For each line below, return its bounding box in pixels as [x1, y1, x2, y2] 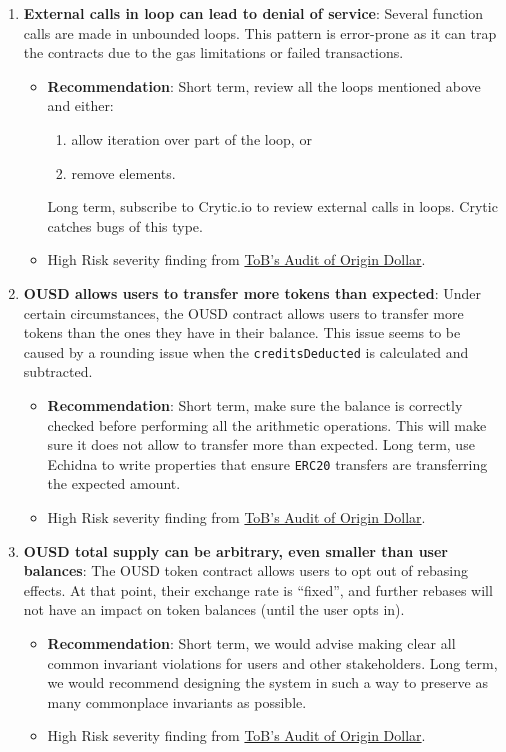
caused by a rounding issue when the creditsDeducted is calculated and [23, 341, 469, 362]
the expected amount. [47, 473, 181, 494]
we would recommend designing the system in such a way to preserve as [47, 672, 488, 693]
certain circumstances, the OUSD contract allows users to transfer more [23, 302, 464, 323]
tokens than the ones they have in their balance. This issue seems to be [23, 322, 461, 343]
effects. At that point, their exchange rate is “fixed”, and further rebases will [23, 579, 493, 600]
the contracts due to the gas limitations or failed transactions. [23, 42, 404, 63]
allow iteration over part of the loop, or [71, 128, 312, 149]
